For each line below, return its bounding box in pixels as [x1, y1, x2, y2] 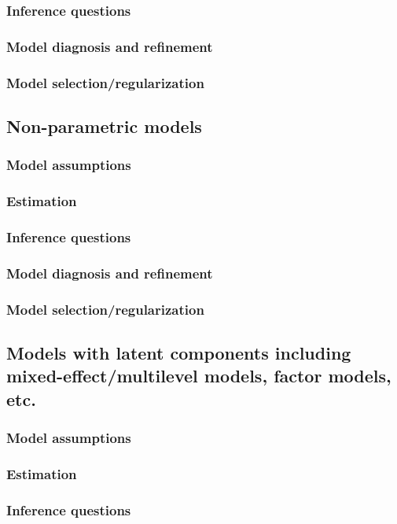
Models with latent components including [6, 340, 351, 364]
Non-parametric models [6, 113, 202, 138]
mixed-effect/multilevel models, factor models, [6, 363, 391, 388]
